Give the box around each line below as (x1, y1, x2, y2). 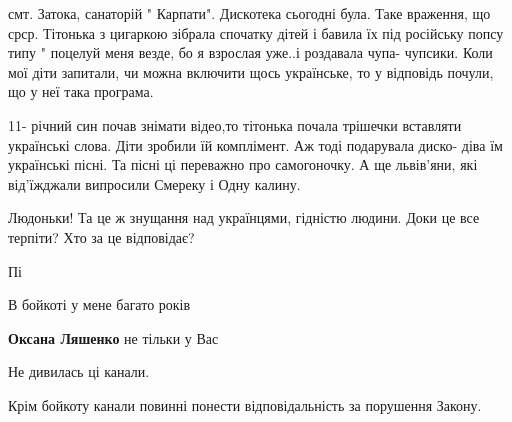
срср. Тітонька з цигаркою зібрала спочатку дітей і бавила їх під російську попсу (8, 22, 504, 43)
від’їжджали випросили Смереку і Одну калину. (8, 173, 301, 194)
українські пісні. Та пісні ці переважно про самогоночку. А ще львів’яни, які (8, 154, 478, 175)
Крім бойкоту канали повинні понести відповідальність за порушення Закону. (8, 394, 482, 415)
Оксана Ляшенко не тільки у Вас (8, 327, 219, 348)
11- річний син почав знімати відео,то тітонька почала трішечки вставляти (8, 114, 462, 135)
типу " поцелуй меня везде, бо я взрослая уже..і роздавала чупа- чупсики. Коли (8, 42, 493, 63)
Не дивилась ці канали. (8, 361, 150, 382)
